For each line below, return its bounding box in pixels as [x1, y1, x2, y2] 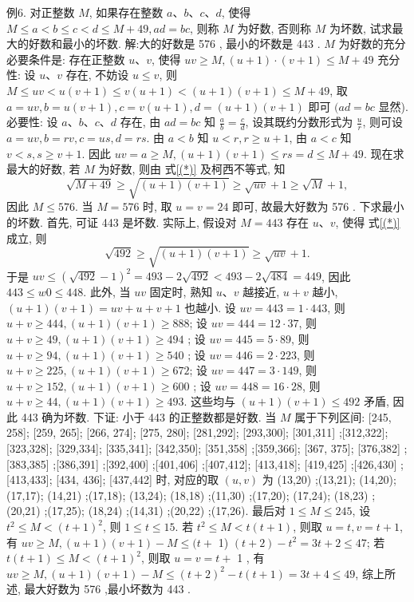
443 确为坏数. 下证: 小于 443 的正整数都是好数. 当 [21, 408, 277, 425]
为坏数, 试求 [329, 19, 392, 36]
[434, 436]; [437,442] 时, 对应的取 [56, 471, 219, 488]
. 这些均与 [183, 393, 236, 410]
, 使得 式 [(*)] [335, 213, 400, 230]
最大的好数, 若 [6, 160, 81, 177]
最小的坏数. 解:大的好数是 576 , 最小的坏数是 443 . [61, 35, 321, 52]
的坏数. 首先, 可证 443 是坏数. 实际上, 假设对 [6, 213, 237, 230]
